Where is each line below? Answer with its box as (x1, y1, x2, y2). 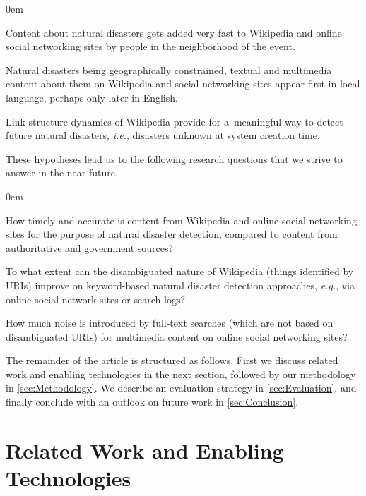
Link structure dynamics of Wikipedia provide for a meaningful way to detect (6, 114, 343, 128)
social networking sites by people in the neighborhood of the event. (6, 39, 295, 54)
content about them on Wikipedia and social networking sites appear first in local (6, 76, 360, 91)
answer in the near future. (6, 165, 118, 180)
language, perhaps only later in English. (6, 90, 178, 104)
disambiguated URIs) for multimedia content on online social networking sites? (6, 329, 348, 344)
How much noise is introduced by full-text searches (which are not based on (6, 315, 333, 330)
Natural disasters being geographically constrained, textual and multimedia (6, 62, 332, 77)
